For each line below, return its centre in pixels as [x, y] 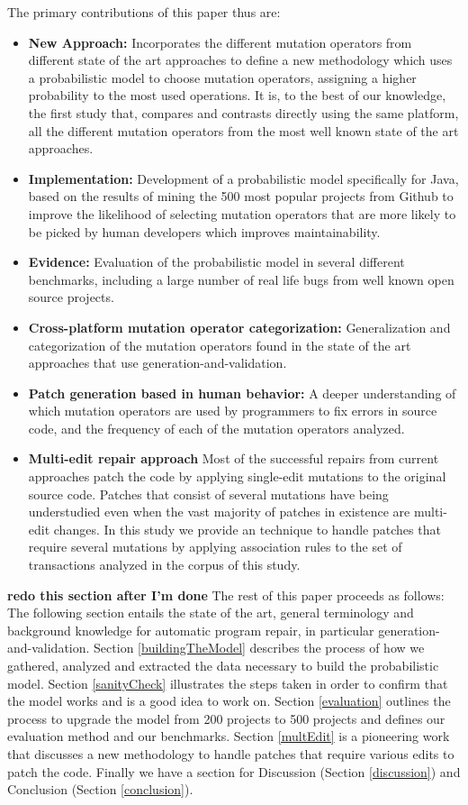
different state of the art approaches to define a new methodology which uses [240, 60]
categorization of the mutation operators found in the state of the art [220, 345]
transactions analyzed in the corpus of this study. [164, 565]
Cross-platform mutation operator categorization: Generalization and [239, 327]
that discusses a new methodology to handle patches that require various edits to [231, 753]
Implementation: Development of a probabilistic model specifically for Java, [243, 178]
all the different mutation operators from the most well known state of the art [243, 130]
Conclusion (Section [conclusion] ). [100, 789]
